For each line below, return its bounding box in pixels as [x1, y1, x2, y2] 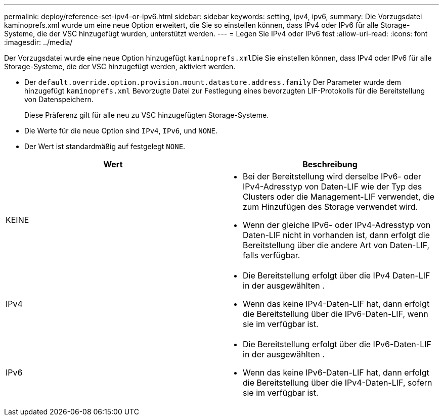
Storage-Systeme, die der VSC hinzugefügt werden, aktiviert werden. [4, 62, 236, 71]
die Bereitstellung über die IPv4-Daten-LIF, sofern [243, 378, 432, 388]
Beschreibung [302, 159, 358, 169]
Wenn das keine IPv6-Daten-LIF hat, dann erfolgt [243, 367, 429, 378]
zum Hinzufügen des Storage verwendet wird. [243, 202, 418, 212]
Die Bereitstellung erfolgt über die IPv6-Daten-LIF [243, 339, 431, 349]
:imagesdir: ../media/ [4, 38, 73, 46]
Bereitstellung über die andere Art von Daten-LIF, [243, 240, 430, 250]
